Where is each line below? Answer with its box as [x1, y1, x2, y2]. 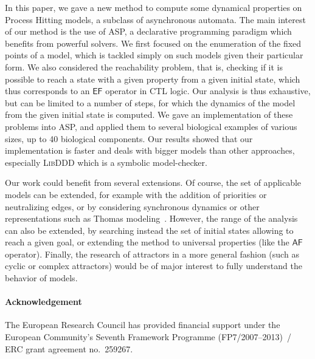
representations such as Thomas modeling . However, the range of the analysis [5, 212, 298, 225]
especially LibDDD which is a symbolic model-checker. [5, 156, 207, 168]
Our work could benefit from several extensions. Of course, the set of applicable [5, 176, 302, 189]
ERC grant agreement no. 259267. [5, 342, 133, 355]
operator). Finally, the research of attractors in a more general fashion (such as [5, 247, 299, 260]
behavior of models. [5, 272, 78, 284]
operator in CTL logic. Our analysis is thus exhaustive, [105, 84, 311, 97]
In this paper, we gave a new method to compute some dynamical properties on [5, 1, 302, 13]
